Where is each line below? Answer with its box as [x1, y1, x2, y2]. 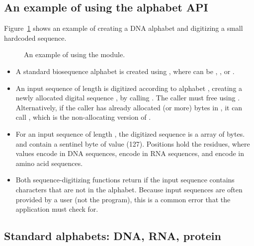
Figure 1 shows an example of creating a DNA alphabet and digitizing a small [4, 23, 243, 33]
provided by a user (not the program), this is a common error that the [15, 194, 231, 204]
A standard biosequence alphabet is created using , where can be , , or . [15, 66, 235, 76]
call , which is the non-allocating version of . [15, 112, 151, 122]
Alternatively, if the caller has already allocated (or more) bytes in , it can [15, 102, 243, 112]
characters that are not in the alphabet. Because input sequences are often [15, 184, 243, 194]
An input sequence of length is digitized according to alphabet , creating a [15, 82, 243, 93]
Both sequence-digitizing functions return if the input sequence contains [15, 174, 235, 185]
